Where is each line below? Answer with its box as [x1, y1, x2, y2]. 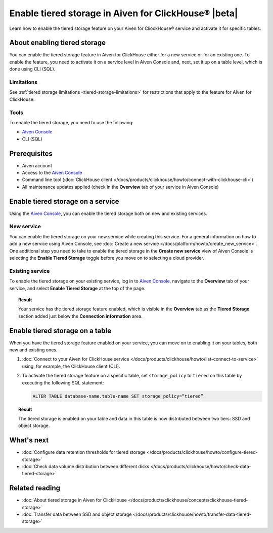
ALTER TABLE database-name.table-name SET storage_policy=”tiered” [32, 393, 204, 399]
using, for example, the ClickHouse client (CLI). [22, 363, 121, 369]
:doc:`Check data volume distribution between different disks [22, 463, 150, 469]
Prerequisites [9, 149, 53, 158]
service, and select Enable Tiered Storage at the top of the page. [9, 285, 146, 291]
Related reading [9, 484, 61, 492]
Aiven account [22, 162, 53, 168]
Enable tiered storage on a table [9, 326, 111, 335]
